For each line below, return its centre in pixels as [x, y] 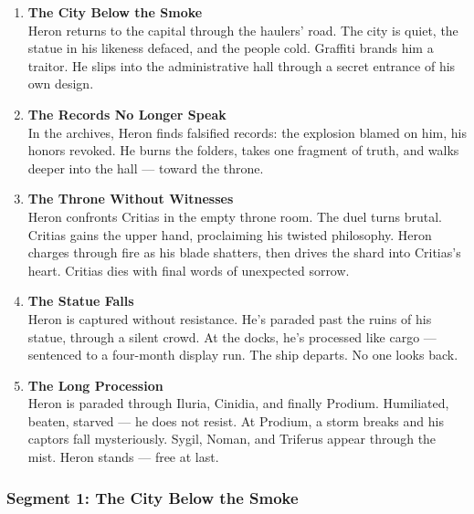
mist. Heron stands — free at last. [123, 457]
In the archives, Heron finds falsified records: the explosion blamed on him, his [247, 132]
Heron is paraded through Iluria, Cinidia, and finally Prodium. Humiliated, [238, 403]
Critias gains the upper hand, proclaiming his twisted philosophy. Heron [230, 234]
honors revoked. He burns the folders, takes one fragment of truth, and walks [243, 150]
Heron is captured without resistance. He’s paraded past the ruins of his [230, 318]
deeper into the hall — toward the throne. [146, 168]
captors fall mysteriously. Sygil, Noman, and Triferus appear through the [232, 439]
